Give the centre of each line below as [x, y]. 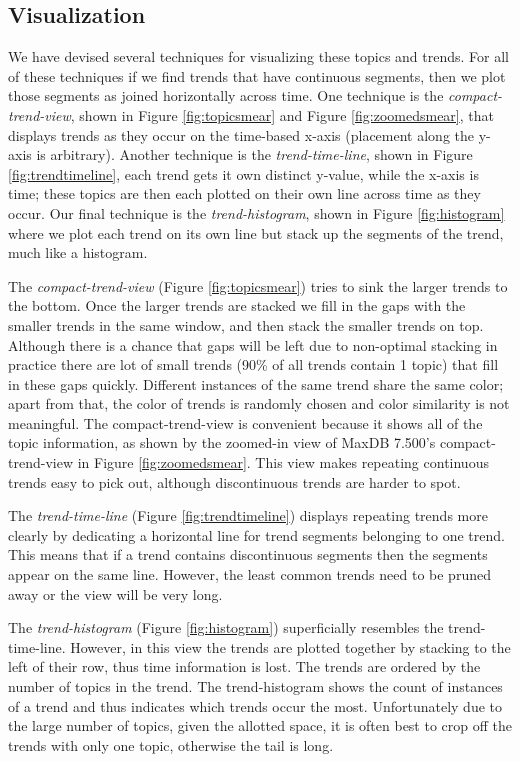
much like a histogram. [78, 252]
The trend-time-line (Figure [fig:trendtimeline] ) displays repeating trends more [248, 515]
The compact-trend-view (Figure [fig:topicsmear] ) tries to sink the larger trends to [258, 285]
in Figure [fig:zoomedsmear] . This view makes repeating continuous [283, 462]
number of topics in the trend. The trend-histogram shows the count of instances [255, 686]
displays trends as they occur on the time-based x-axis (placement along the [241, 134]
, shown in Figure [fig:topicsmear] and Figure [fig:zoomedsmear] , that [282, 114]
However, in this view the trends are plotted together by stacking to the [290, 646]
